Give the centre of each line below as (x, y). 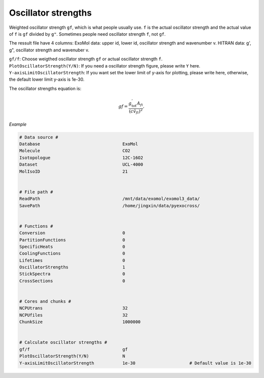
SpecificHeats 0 (72, 246)
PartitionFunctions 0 (72, 240)
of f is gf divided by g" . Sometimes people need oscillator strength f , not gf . (87, 34)
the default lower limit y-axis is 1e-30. (47, 79)
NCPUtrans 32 (74, 308)
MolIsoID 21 (74, 171)
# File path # (36, 192)
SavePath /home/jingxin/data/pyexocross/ (110, 206)
